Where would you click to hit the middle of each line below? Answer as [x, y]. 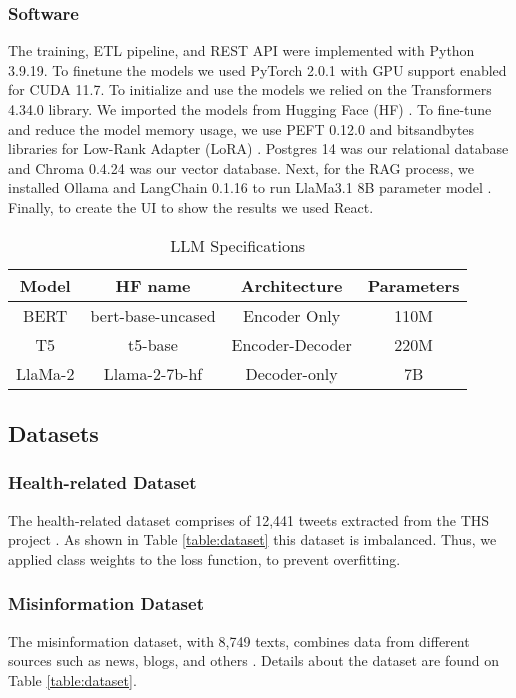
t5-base [153, 344]
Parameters [413, 285]
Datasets [53, 432]
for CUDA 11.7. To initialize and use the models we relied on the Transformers [250, 89]
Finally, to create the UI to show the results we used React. [191, 206]
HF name [153, 285]
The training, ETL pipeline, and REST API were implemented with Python [241, 50]
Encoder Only [292, 315]
